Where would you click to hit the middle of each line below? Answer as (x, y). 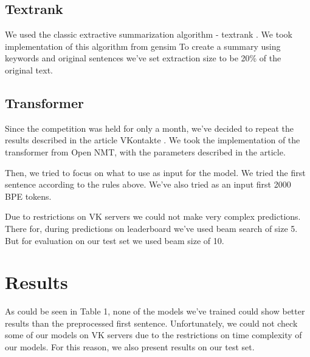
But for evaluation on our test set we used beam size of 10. (115, 240)
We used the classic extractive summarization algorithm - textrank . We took (149, 34)
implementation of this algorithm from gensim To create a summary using (143, 46)
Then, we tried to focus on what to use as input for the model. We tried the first (155, 172)
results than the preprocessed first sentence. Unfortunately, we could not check (151, 323)
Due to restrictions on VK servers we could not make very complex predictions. (153, 216)
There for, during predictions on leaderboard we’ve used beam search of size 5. (151, 228)
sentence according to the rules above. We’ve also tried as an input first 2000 (148, 184)
